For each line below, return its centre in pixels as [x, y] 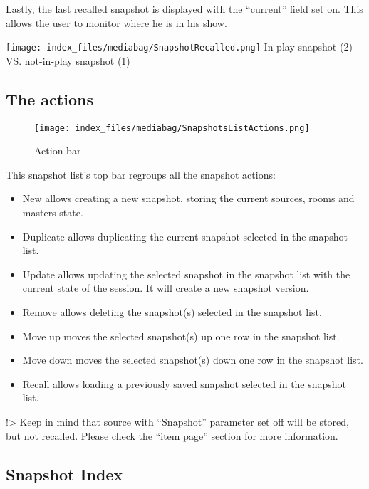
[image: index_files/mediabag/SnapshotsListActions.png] [172, 128]
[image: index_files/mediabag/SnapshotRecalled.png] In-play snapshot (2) [179, 47]
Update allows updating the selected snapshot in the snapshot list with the [186, 274]
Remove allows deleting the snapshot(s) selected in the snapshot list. [172, 312]
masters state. [53, 212]
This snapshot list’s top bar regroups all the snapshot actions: [141, 174]
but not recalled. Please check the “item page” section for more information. [172, 435]
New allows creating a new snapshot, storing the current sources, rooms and [188, 198]
